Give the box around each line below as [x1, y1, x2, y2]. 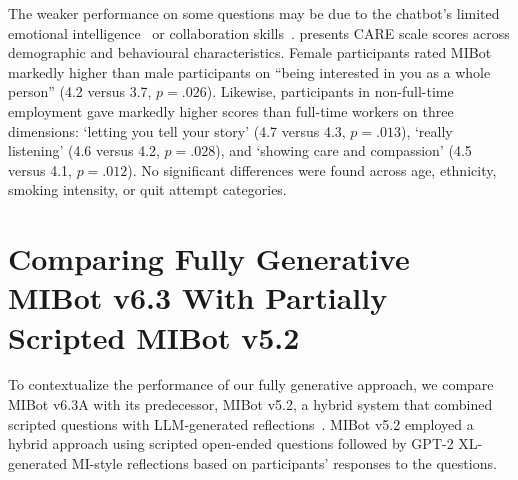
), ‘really [400, 120, 453, 141]
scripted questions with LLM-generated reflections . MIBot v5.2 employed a [8, 413, 474, 434]
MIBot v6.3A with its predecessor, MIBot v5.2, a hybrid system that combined [8, 394, 493, 415]
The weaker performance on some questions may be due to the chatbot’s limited [8, 3, 500, 23]
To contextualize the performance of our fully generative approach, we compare [8, 374, 494, 395]
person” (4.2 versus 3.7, [8, 81, 152, 102]
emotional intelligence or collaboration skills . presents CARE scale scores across [8, 22, 510, 43]
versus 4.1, [8, 159, 72, 180]
